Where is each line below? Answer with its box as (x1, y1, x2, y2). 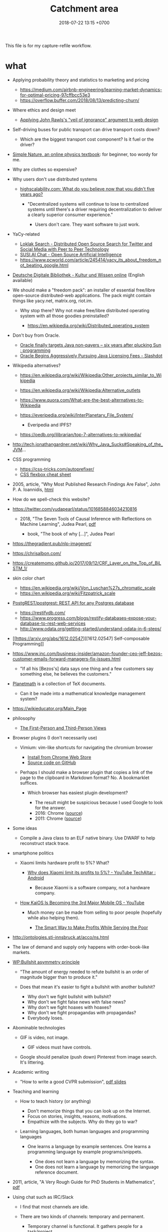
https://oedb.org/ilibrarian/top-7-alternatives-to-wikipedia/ (20, 431, 141, 437)
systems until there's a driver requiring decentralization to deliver (27, 206, 162, 212)
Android (27, 875, 44, 881)
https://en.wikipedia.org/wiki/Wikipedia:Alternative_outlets (20, 387, 141, 393)
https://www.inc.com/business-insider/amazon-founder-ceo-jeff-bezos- (12, 650, 163, 656)
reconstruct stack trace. (20, 840, 70, 846)
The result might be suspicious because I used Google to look (35, 799, 163, 805)
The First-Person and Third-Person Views (20, 725, 106, 731)
